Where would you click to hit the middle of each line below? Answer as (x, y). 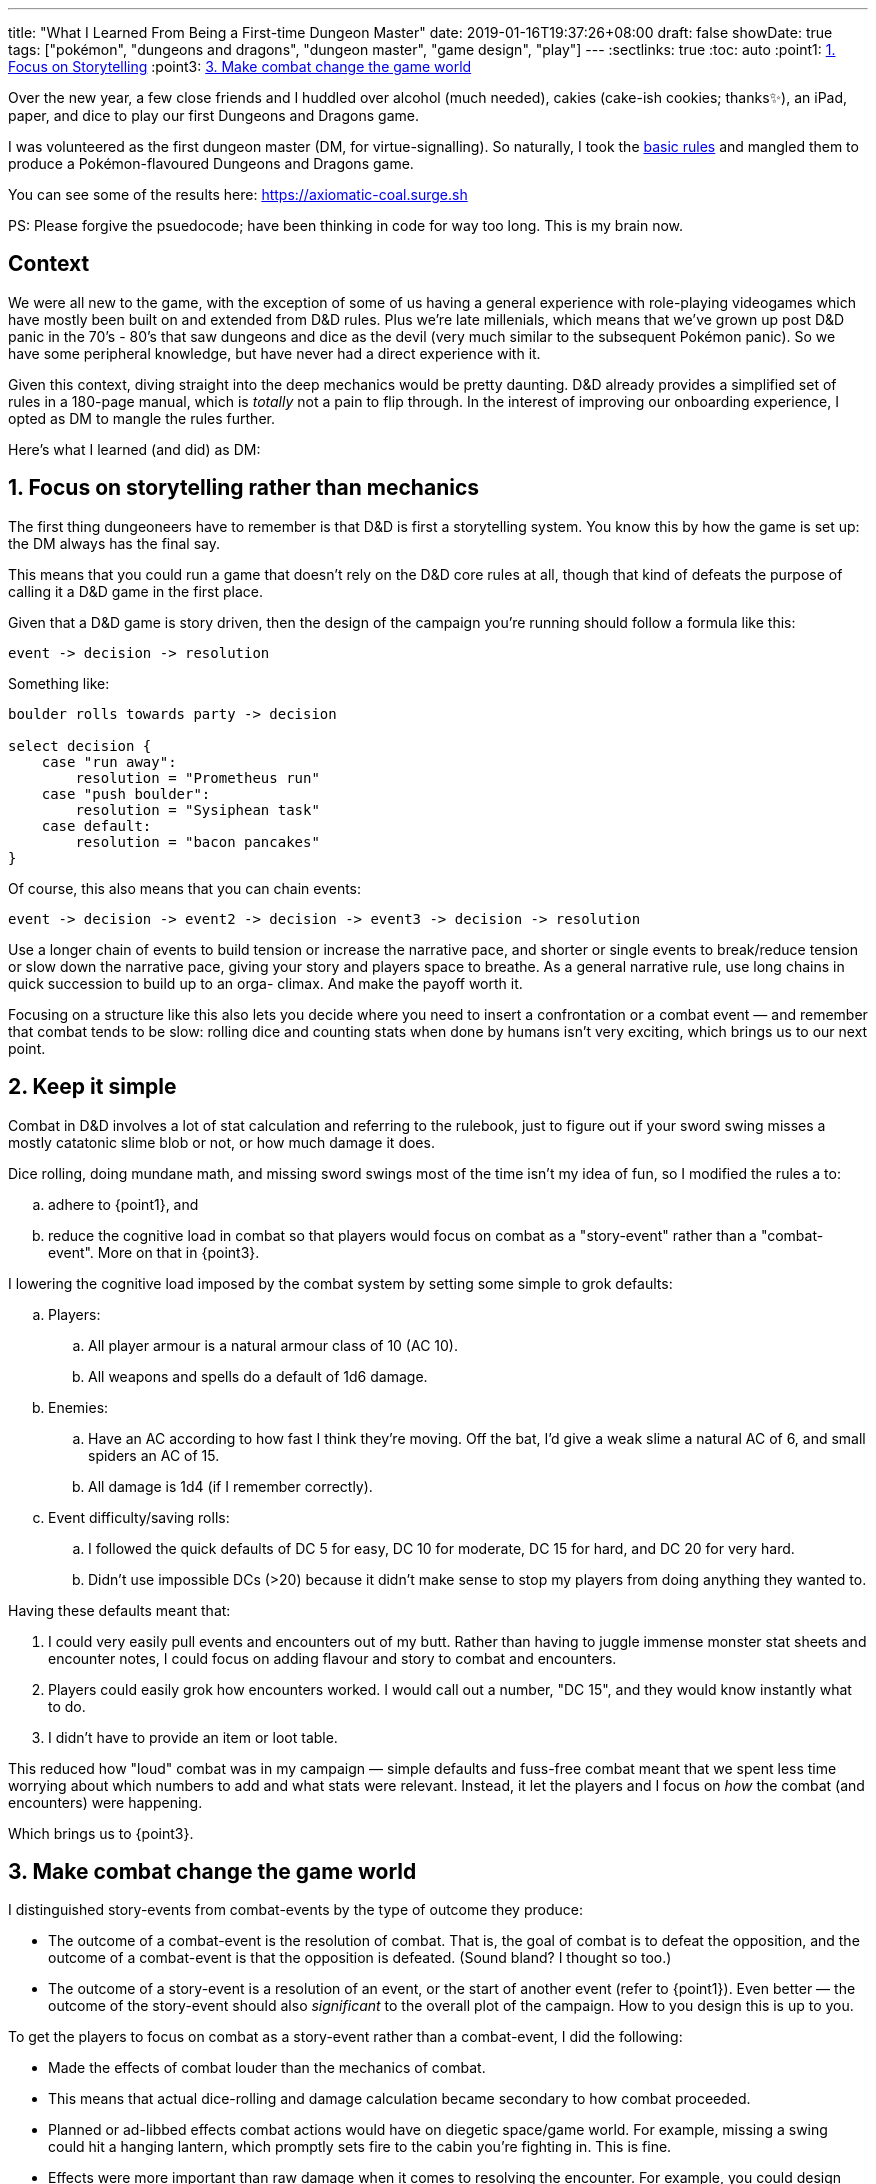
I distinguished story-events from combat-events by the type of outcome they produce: (295, 1910)
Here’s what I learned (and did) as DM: (134, 449)
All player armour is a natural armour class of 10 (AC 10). (273, 1345)
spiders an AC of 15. (154, 1455)
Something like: (59, 683)
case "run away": (109, 761)
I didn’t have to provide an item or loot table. (193, 1737)
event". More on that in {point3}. (154, 1252)
